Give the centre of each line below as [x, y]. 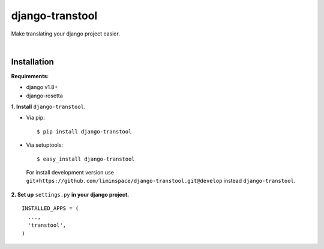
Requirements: [30, 76]
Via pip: [35, 118]
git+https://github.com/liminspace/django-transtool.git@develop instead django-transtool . [161, 181]
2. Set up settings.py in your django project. [70, 194]
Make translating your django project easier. [65, 34]
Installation [32, 62]
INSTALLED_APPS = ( [50, 208]
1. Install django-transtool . [48, 107]
